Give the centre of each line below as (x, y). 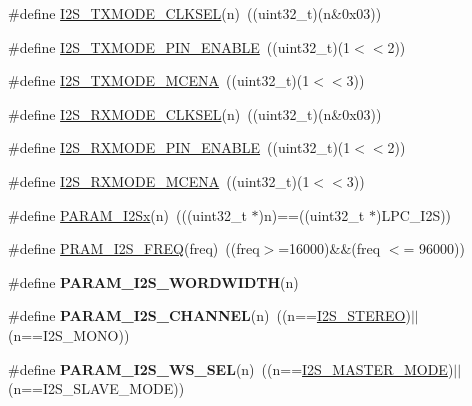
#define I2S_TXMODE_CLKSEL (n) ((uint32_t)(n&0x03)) (195, 13)
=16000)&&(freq (329, 248)
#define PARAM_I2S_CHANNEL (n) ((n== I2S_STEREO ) (209, 315)
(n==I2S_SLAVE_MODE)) (96, 388)
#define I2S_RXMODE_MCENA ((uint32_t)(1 (159, 180)
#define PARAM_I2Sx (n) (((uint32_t (127, 214)
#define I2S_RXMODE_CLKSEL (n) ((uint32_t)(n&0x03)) (195, 113)
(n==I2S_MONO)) (69, 334)
